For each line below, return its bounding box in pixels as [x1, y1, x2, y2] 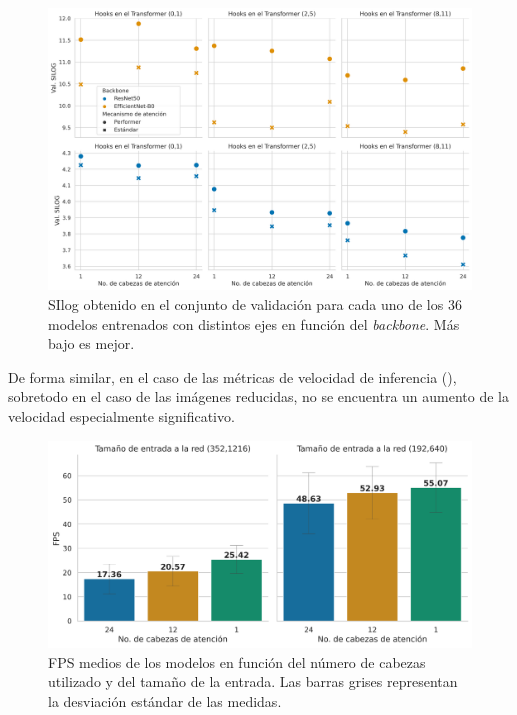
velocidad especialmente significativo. [8, 405, 235, 426]
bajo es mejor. [48, 333, 135, 354]
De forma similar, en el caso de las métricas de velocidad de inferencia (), [8, 366, 457, 387]
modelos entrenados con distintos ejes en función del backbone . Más [48, 313, 460, 334]
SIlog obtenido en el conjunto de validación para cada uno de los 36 [48, 293, 462, 314]
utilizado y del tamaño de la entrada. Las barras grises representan [48, 671, 458, 692]
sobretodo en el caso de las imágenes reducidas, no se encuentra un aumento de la [8, 386, 510, 407]
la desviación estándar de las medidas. [48, 690, 282, 711]
